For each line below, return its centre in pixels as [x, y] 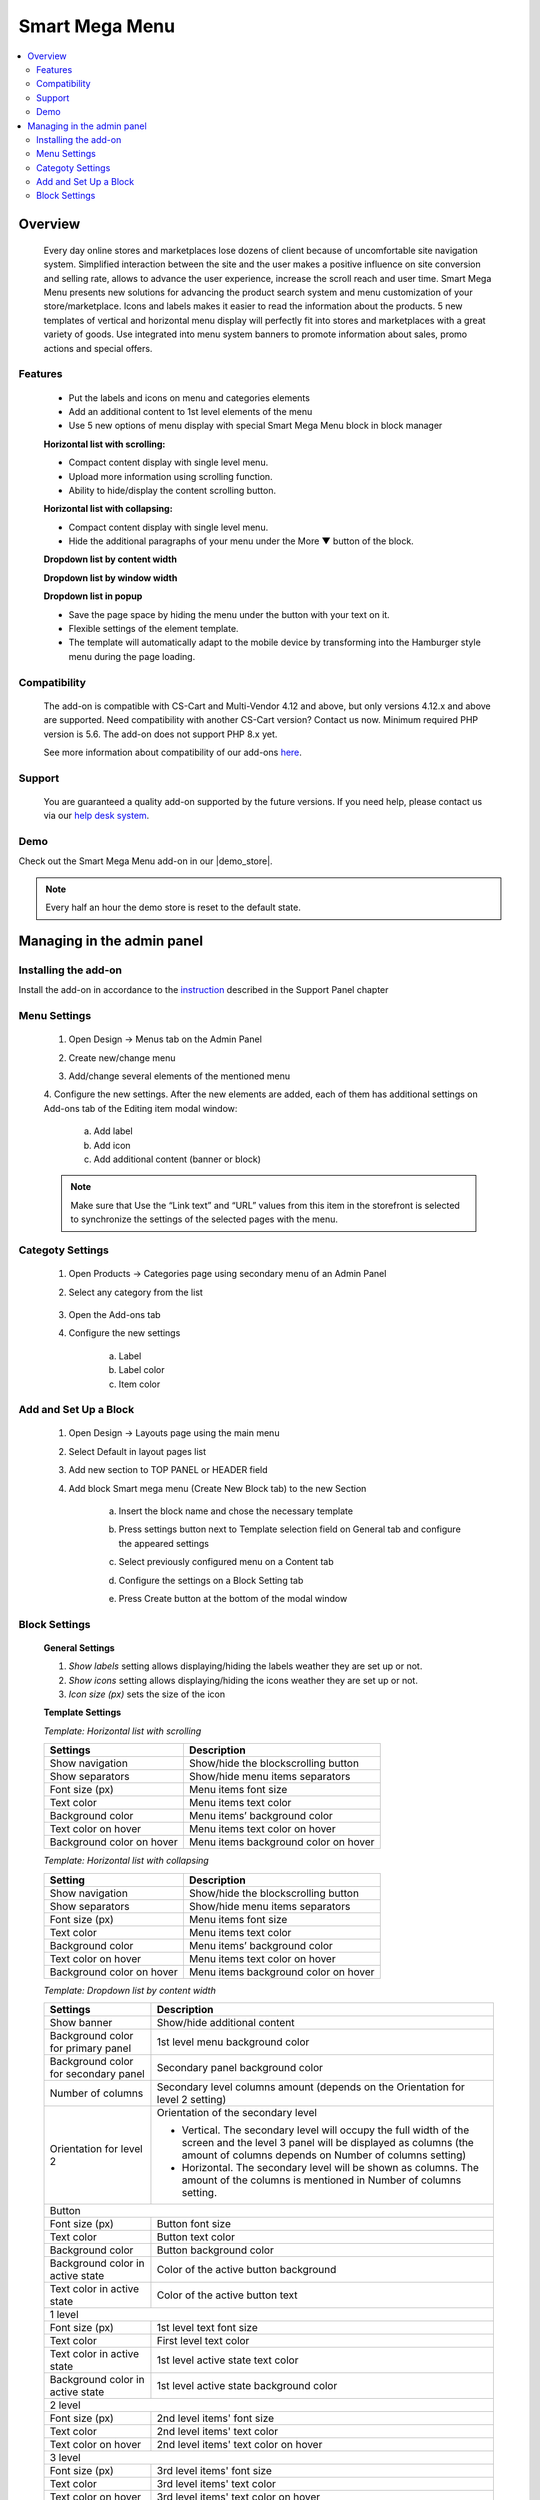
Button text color [195, 2237]
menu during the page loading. [132, 656]
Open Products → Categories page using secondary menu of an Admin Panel [227, 1274]
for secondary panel [97, 2074]
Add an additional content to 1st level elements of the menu [190, 411]
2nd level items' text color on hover [239, 2445]
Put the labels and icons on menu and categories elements [189, 397]
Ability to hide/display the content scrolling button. [172, 490]
